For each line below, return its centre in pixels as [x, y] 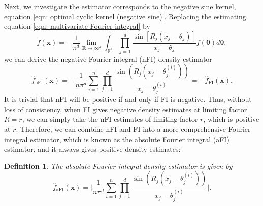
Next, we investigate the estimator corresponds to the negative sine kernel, [120, 6]
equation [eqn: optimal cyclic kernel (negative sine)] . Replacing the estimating [125, 16]
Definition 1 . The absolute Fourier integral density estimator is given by [118, 166]
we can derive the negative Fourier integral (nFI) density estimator [108, 59]
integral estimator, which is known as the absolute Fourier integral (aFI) [117, 139]
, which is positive [231, 119]
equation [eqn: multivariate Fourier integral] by [77, 26]
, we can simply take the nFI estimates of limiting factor [110, 119]
